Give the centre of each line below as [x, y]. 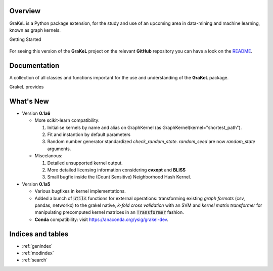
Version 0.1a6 [36, 113]
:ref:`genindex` [37, 246]
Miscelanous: [49, 156]
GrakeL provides [27, 86]
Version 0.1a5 [36, 184]
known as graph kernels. [35, 30]
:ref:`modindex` [38, 253]
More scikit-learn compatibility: [67, 120]
